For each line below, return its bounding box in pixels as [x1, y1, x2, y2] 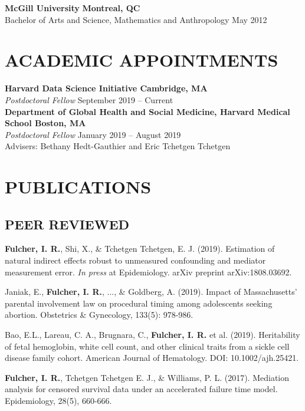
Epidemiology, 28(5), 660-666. [5, 394, 112, 406]
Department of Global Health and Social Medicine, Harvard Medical [5, 105, 290, 117]
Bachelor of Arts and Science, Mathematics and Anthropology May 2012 [5, 13, 267, 25]
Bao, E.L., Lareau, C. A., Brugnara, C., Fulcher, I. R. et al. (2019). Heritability [5, 328, 300, 341]
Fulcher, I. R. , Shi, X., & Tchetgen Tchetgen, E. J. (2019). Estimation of [5, 242, 275, 255]
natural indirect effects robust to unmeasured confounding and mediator [5, 254, 266, 267]
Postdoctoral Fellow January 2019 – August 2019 [5, 128, 181, 140]
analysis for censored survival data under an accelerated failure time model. [5, 383, 278, 395]
